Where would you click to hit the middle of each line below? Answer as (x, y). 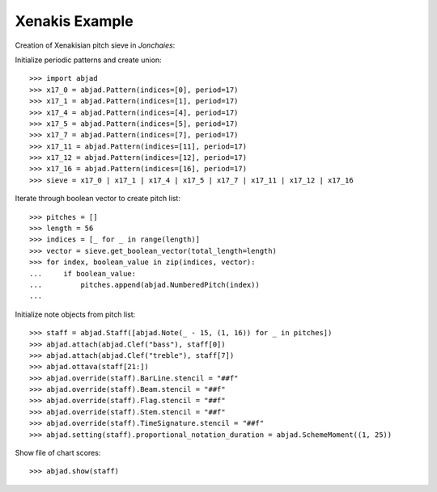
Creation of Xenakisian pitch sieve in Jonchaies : (95, 45)
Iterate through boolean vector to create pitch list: (98, 199)
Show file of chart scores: (58, 453)
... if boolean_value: (83, 273)
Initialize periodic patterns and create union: (88, 60)
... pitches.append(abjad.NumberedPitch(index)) (145, 284)
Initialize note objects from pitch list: (75, 314)
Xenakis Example (74, 21)
